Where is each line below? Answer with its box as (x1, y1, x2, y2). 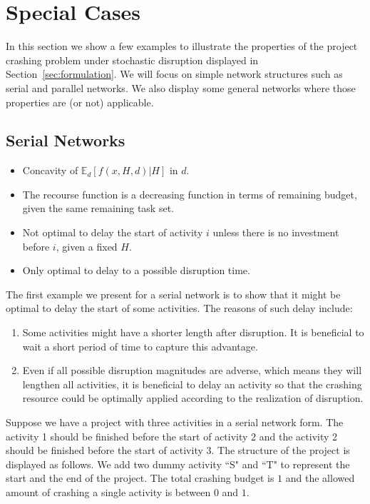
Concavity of (22, 163, 78, 178)
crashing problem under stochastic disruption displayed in (6, 52, 259, 67)
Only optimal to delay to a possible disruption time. (22, 263, 250, 278)
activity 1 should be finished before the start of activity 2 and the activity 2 (6, 428, 338, 443)
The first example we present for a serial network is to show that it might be (6, 286, 341, 301)
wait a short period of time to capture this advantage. (22, 338, 258, 353)
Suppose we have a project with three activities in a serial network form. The (6, 415, 344, 430)
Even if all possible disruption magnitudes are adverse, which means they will (22, 363, 362, 378)
